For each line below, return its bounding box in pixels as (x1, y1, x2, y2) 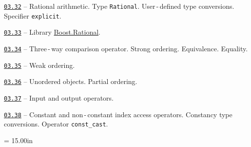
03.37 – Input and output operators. (4, 92, 114, 103)
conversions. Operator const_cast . (4, 119, 108, 129)
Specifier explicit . (4, 10, 61, 21)
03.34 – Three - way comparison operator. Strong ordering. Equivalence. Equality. (4, 43, 248, 53)
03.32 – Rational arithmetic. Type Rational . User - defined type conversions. (4, 1, 234, 11)
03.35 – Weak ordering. (4, 60, 75, 70)
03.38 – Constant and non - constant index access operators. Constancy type (4, 109, 232, 119)
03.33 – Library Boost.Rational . (4, 27, 100, 37)
